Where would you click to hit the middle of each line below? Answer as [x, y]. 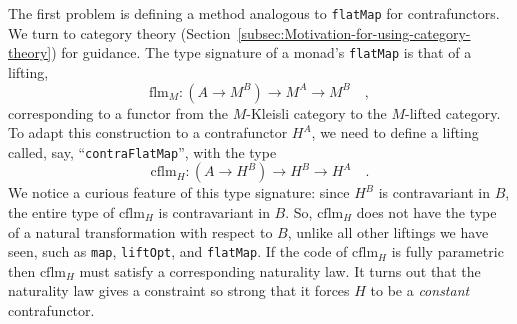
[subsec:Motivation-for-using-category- [354, 32]
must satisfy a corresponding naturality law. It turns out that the [280, 270]
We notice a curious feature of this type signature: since [179, 192]
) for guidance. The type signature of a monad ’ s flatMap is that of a [261, 52]
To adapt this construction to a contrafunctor [148, 132]
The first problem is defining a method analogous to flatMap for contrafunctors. [254, 13]
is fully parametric [447, 251]
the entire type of [61, 211]
